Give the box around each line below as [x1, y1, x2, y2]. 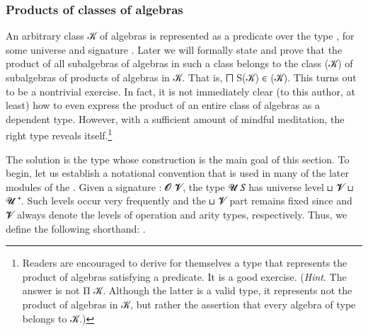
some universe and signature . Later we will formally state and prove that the [6, 42, 343, 57]
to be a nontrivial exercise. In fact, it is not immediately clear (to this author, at [6, 83, 355, 98]
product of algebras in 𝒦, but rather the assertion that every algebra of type [22, 296, 356, 311]
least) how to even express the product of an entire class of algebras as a [6, 98, 320, 112]
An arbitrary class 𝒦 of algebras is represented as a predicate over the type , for [6, 28, 355, 43]
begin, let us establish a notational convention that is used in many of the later [6, 165, 349, 180]
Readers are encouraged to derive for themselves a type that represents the [22, 255, 347, 270]
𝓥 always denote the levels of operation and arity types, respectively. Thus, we [6, 207, 347, 221]
